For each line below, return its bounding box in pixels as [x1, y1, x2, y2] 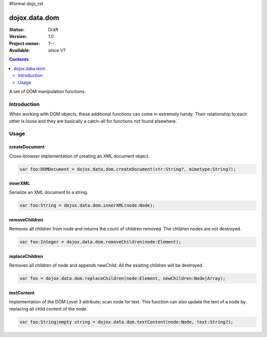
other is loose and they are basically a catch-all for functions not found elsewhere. [9, 118, 178, 124]
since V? [48, 48, 66, 53]
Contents [9, 56, 29, 62]
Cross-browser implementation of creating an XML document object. [9, 153, 150, 159]
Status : [9, 26, 25, 32]
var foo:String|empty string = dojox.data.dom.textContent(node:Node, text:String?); [19, 319, 233, 325]
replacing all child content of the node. [9, 306, 88, 312]
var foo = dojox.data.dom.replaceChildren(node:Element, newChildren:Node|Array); [19, 276, 226, 282]
